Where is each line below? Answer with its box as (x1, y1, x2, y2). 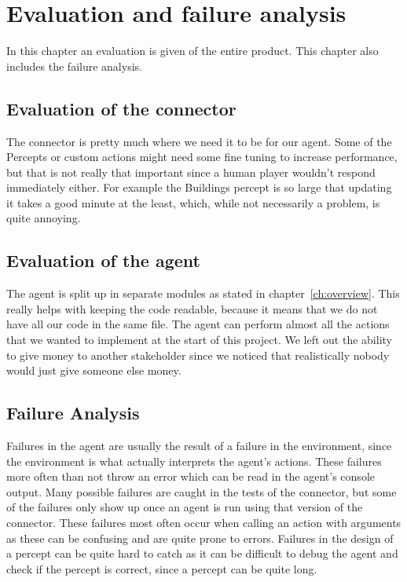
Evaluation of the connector (6, 96, 236, 120)
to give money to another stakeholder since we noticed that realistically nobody (6, 346, 390, 363)
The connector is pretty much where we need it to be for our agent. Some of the (6, 133, 392, 149)
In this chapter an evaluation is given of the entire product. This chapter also (6, 42, 379, 59)
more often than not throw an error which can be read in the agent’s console (6, 468, 375, 485)
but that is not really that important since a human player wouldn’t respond (6, 163, 376, 180)
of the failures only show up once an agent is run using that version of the (6, 499, 363, 515)
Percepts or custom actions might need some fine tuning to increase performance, (6, 148, 398, 165)
